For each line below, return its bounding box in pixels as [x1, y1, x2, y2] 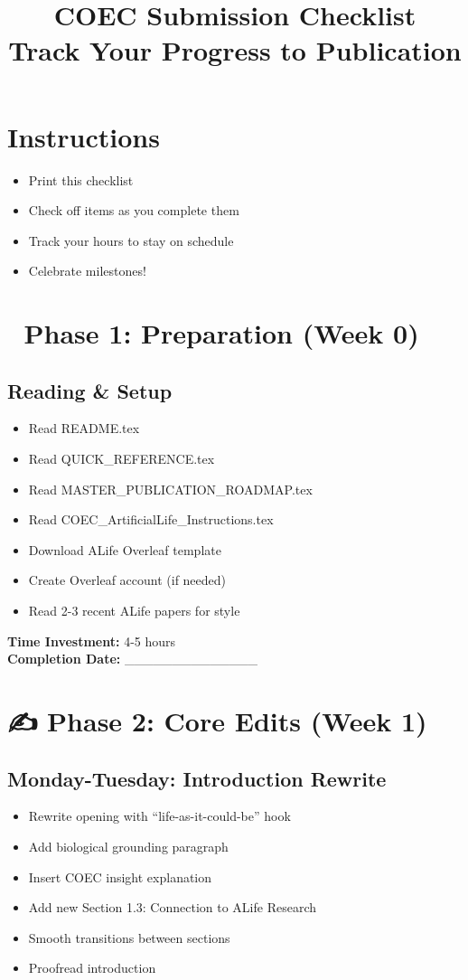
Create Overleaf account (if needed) [28, 570, 227, 589]
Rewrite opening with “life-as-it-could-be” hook [28, 806, 291, 825]
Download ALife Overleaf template [28, 540, 221, 559]
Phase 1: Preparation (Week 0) [23, 315, 419, 352]
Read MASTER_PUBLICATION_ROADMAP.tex [28, 479, 313, 498]
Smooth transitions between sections [28, 928, 230, 947]
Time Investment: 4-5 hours [7, 631, 176, 650]
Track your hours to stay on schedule [28, 231, 234, 250]
